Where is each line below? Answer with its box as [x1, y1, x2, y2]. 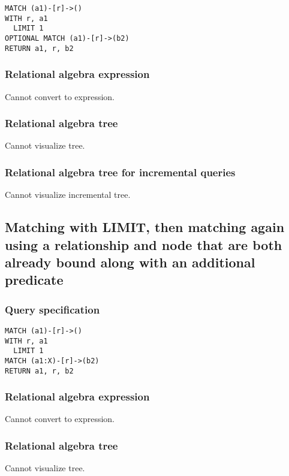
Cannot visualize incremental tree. [5, 188, 131, 201]
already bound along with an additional [5, 252, 255, 271]
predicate [5, 270, 64, 289]
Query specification [5, 302, 100, 317]
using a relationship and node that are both [5, 235, 282, 254]
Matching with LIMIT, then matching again [5, 218, 285, 236]
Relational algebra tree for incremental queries [5, 164, 236, 179]
